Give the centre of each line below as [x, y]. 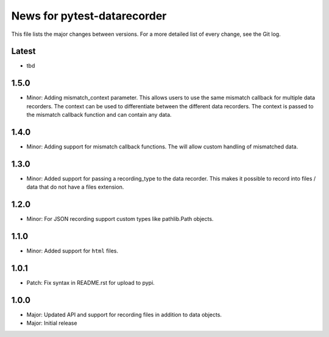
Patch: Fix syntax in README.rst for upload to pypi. [90, 283]
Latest [23, 51]
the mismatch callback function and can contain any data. [99, 115]
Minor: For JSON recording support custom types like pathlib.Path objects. [120, 219]
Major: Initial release [52, 323]
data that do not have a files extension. [75, 187]
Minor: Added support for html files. [73, 251]
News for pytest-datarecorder [89, 16]
